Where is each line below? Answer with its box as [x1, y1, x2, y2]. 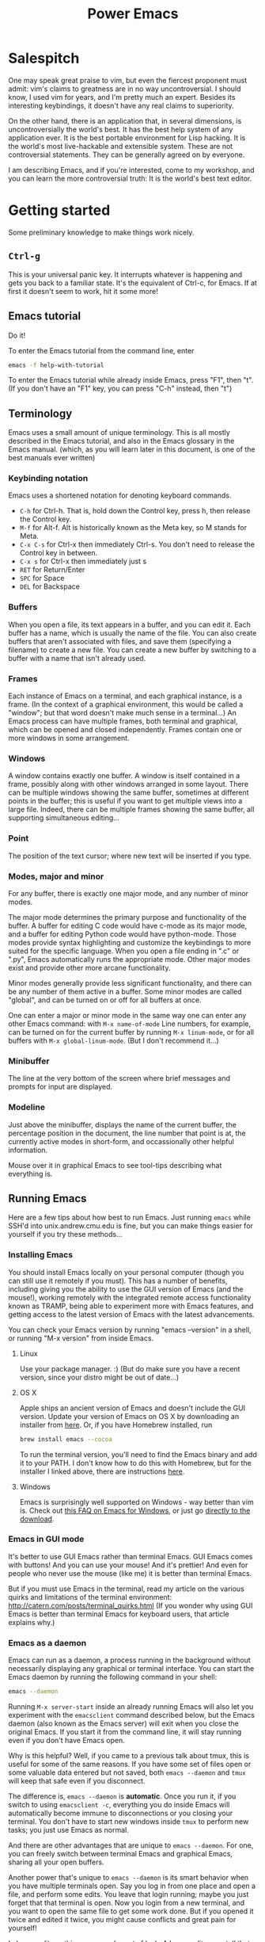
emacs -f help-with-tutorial [8, 361, 104, 369]
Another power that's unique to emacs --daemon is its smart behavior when [8, 1873, 249, 1883]
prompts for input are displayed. [8, 1082, 113, 1092]
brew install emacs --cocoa [19, 1435, 112, 1443]
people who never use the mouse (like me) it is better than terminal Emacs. [8, 1568, 252, 1578]
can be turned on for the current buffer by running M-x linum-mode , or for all [8, 1027, 255, 1036]
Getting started [8, 201, 111, 219]
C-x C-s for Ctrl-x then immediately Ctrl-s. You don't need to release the [19, 540, 256, 549]
